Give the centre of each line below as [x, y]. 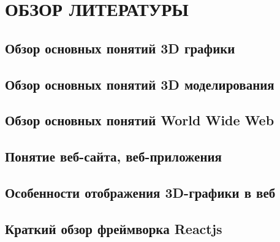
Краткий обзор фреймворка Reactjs [114, 228]
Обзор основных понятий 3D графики [120, 48]
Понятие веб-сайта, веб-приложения [113, 156]
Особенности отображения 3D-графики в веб [140, 192]
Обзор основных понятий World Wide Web [140, 120]
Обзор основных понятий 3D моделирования [140, 84]
